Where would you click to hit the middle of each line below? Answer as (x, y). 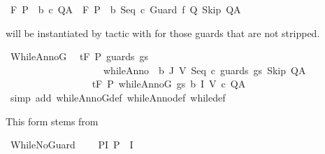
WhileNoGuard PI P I (72, 145)
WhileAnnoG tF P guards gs (79, 56)
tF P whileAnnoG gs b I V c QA (169, 84)
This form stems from (52, 121)
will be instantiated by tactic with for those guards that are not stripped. (163, 33)
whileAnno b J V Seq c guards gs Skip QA (204, 70)
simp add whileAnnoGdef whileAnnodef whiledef (118, 97)
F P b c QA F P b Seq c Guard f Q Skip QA (125, 9)
